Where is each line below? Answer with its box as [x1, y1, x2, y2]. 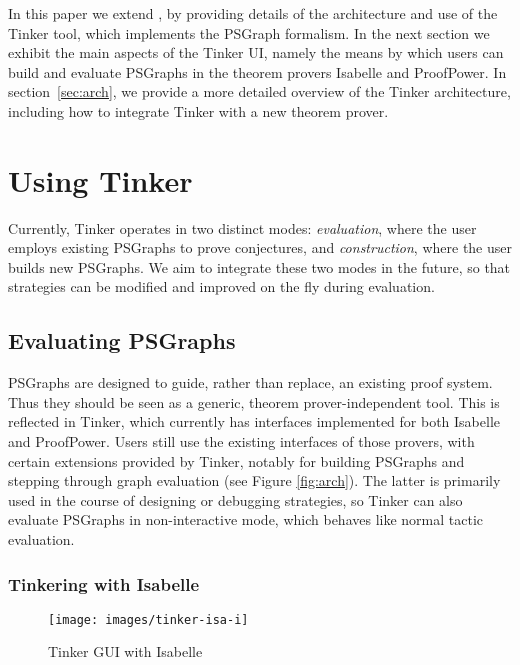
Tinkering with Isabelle [8, 571, 200, 596]
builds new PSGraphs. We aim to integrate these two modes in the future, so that [8, 256, 511, 277]
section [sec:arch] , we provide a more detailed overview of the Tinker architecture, [8, 81, 511, 102]
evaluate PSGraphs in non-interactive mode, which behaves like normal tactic [8, 509, 484, 530]
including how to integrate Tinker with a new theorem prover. [8, 100, 389, 121]
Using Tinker [8, 159, 193, 200]
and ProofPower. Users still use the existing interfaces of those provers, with [8, 431, 475, 452]
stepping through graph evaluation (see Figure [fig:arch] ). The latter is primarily [8, 470, 501, 491]
